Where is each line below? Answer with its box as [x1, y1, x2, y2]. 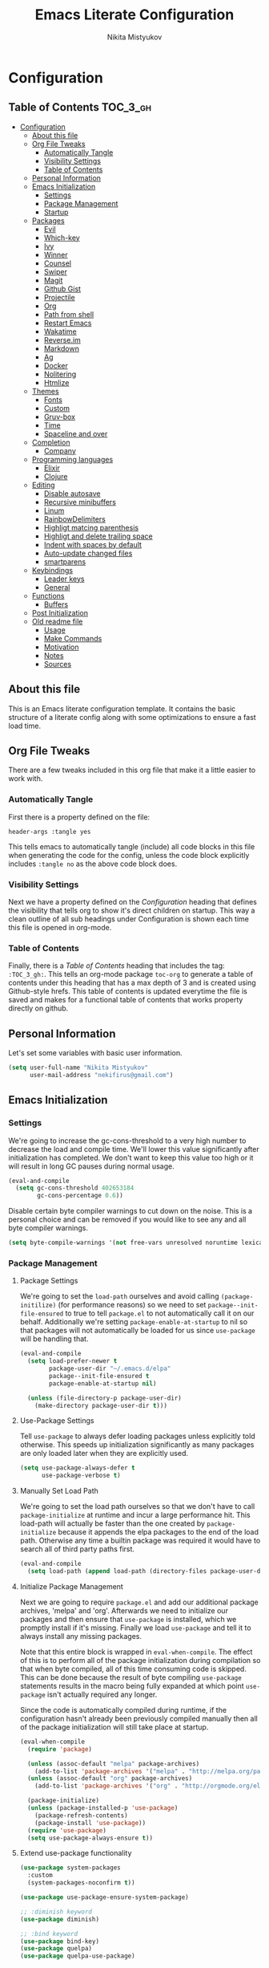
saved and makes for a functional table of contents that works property [8, 995, 243, 1005]
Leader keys [43, 574, 85, 583]
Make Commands [43, 633, 102, 643]
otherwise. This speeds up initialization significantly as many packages [19, 1440, 255, 1450]
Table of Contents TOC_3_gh [8, 100, 152, 114]
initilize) [19, 1302, 57, 1310]
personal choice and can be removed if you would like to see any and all [8, 1214, 247, 1225]
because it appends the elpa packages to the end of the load [58, 1527, 259, 1537]
